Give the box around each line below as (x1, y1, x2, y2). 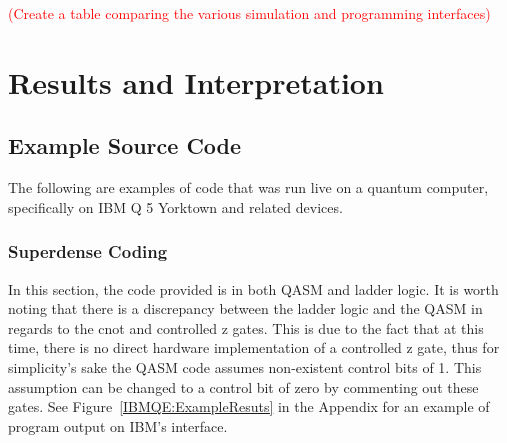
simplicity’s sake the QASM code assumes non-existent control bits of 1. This (8, 356, 482, 377)
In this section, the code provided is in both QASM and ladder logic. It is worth (8, 278, 499, 299)
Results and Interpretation (8, 61, 384, 102)
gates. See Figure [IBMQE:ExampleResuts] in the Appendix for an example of (8, 396, 490, 417)
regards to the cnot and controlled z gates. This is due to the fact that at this (8, 317, 484, 338)
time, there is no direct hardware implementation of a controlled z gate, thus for (8, 337, 500, 358)
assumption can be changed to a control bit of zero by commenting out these (8, 376, 479, 397)
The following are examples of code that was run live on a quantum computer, (8, 177, 489, 198)
